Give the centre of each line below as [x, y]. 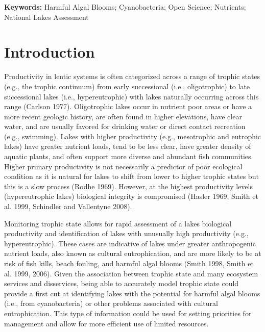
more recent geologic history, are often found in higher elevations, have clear [123, 116]
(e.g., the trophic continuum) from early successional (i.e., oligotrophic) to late [127, 86]
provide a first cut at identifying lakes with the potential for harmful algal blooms [132, 293]
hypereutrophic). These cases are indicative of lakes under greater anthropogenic [130, 243]
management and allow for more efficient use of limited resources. [106, 323]
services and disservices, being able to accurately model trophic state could [122, 283]
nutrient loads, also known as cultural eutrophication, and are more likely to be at [133, 253]
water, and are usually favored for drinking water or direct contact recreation [125, 126]
